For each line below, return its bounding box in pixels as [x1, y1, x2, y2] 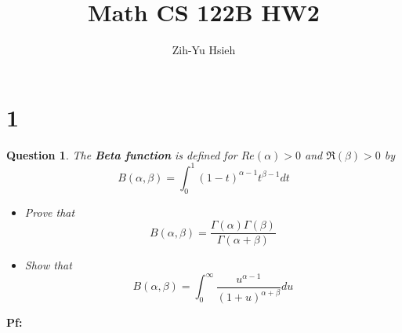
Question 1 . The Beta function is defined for [6, 146, 237, 163]
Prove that [24, 203, 75, 220]
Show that [24, 257, 72, 273]
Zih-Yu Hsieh [172, 42, 236, 58]
